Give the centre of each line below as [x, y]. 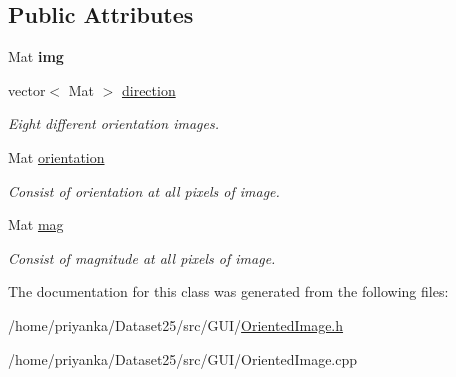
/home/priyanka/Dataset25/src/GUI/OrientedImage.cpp [183, 358]
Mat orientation [56, 156]
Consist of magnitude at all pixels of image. [142, 257]
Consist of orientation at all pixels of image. [144, 190]
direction [148, 89]
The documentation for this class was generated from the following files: [228, 291]
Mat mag [36, 224]
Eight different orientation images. [113, 123]
